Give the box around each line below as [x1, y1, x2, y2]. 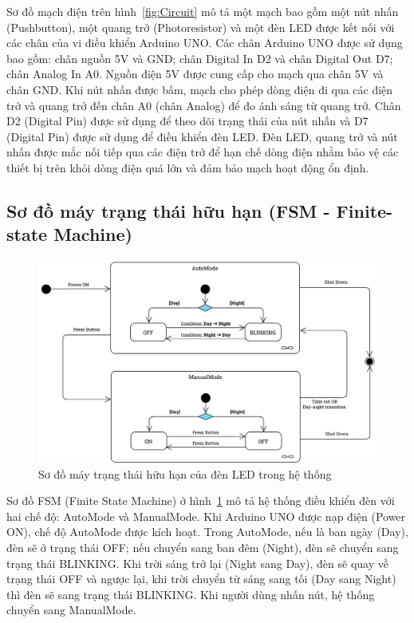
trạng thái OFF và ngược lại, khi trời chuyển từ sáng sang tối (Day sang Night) [6, 570, 396, 587]
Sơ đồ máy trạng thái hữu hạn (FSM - [6, 198, 330, 223]
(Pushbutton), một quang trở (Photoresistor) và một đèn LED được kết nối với [6, 18, 395, 35]
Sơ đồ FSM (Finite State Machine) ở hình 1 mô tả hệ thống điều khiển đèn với [6, 492, 395, 509]
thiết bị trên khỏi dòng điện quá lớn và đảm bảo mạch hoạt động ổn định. [6, 159, 369, 175]
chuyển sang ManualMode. [6, 601, 136, 618]
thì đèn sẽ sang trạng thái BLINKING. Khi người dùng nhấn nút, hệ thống [6, 586, 375, 602]
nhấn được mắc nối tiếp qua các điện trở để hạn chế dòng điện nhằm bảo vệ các [6, 144, 399, 160]
